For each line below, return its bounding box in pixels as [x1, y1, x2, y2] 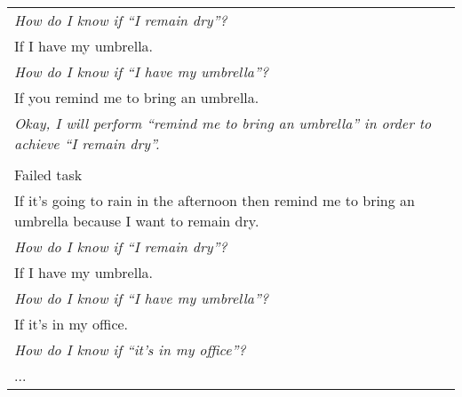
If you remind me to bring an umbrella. [14, 87, 259, 107]
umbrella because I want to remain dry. [14, 210, 259, 231]
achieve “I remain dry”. [14, 133, 160, 154]
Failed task [14, 164, 83, 185]
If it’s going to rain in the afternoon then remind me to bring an [14, 190, 415, 210]
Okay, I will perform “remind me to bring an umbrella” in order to [14, 113, 432, 133]
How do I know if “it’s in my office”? [14, 339, 246, 360]
